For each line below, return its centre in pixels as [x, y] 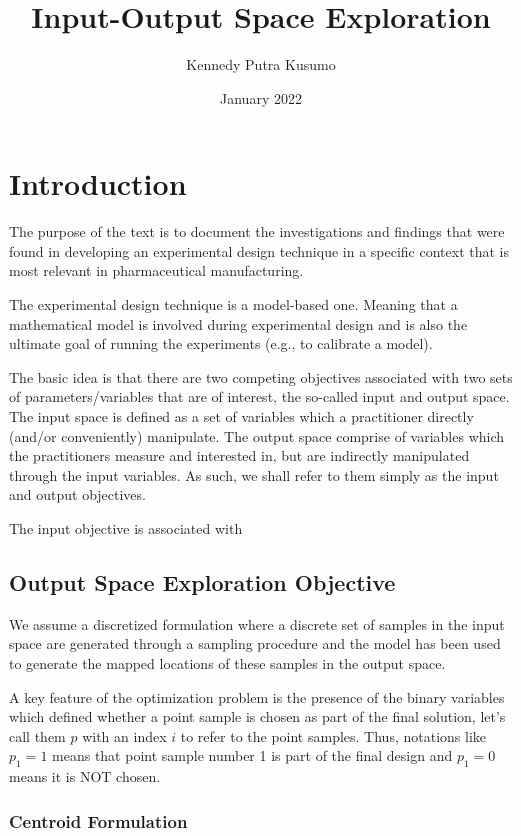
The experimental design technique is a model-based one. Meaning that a [233, 304]
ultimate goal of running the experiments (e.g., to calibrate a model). [221, 343]
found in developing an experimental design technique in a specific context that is [259, 250]
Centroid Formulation [98, 820]
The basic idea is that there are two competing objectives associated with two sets [261, 376]
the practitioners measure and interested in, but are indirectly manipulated [239, 455]
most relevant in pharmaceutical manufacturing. [156, 270]
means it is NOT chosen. [85, 776]
